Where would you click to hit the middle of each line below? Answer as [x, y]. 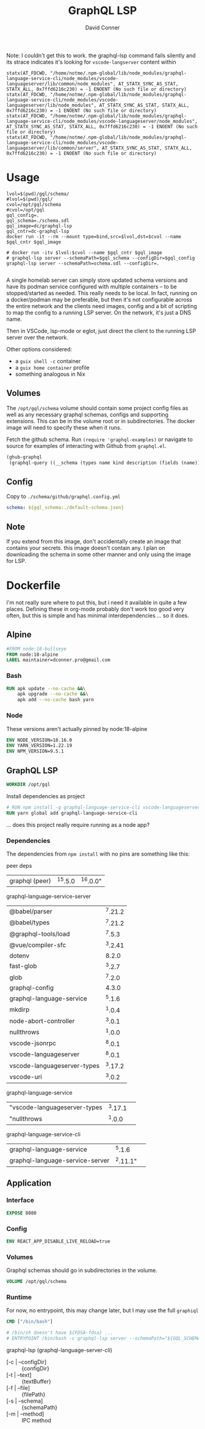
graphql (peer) [31, 881]
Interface [20, 1200]
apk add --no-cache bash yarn [56, 700]
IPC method [37, 1420]
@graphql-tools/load [40, 934]
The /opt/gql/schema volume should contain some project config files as [97, 408]
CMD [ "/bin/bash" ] [30, 1322]
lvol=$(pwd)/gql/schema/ [38, 194]
